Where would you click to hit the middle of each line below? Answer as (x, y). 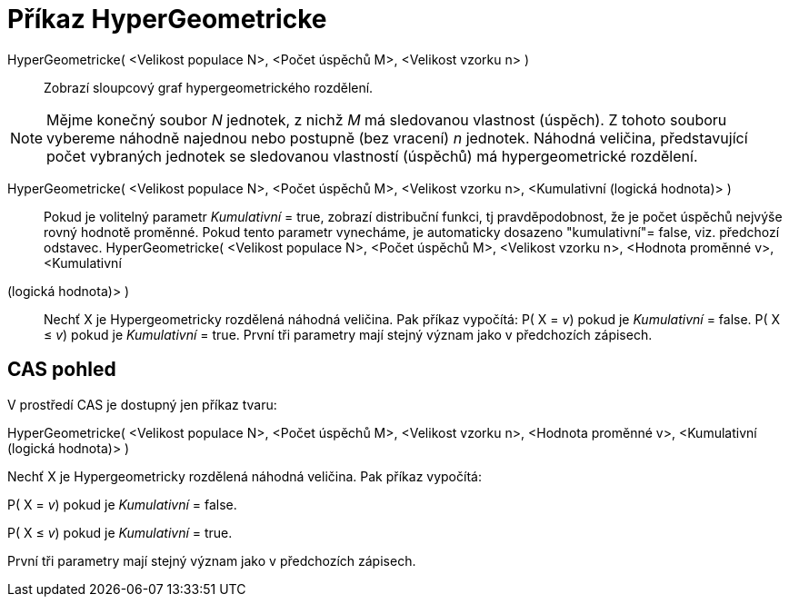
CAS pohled (62, 370)
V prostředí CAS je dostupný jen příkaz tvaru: (142, 404)
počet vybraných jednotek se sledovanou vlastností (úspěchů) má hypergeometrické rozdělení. (372, 156)
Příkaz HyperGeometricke (167, 19)
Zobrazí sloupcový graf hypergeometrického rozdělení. (209, 87)
